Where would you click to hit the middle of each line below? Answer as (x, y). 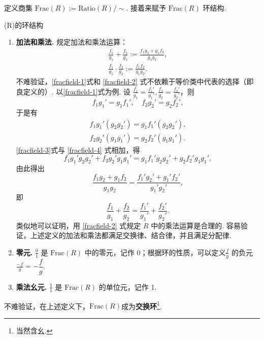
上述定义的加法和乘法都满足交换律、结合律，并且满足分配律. (131, 235)
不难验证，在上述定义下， (47, 306)
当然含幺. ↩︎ (34, 330)
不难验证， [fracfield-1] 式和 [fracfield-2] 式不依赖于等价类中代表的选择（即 (135, 81)
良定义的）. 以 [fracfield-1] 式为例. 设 (73, 91)
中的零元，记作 (109, 252)
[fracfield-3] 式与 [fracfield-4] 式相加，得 (78, 149)
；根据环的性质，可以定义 (183, 252)
